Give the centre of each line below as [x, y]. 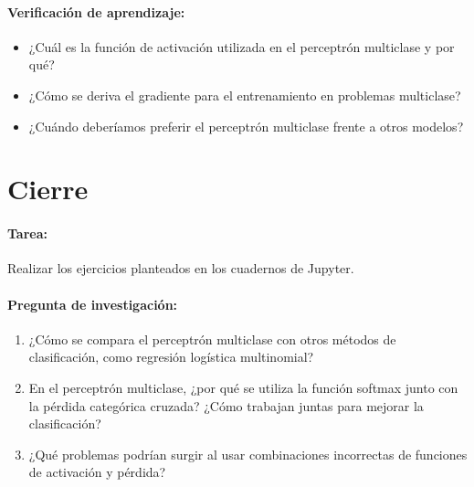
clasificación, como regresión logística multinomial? [171, 357]
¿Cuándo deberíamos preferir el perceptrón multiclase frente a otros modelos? [246, 126]
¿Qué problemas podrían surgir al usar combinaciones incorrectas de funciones [248, 454]
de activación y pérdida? [97, 472]
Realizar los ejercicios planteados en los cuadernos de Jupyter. [181, 268]
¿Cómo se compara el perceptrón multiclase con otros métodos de [212, 339]
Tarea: [27, 233]
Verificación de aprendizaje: [96, 11]
